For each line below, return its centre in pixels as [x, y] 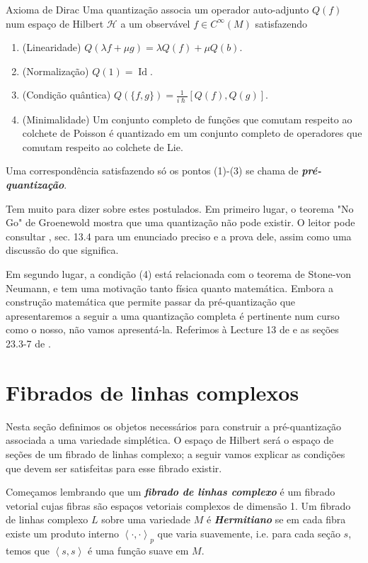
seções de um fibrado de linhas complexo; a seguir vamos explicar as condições [176, 453]
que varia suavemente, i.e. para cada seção [249, 533]
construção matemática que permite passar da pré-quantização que [151, 302]
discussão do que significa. [62, 250]
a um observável [155, 23]
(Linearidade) [52, 47]
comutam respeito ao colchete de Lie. [103, 146]
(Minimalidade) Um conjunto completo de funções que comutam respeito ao [187, 119]
